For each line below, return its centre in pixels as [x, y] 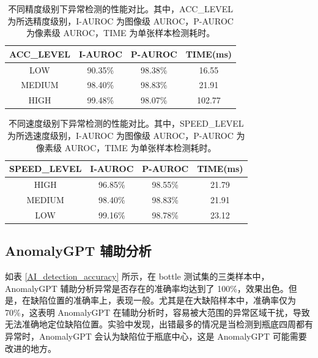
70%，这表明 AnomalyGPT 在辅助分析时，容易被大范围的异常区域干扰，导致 [157, 312]
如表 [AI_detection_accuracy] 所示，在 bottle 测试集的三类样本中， [137, 276]
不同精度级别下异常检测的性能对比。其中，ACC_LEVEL [121, 9]
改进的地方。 [31, 348]
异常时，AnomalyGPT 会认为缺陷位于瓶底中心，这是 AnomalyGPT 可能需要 [156, 336]
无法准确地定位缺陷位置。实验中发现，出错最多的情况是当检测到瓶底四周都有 [159, 324]
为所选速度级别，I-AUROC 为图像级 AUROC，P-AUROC [120, 135]
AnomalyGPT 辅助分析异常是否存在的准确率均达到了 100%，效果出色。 [147, 288]
